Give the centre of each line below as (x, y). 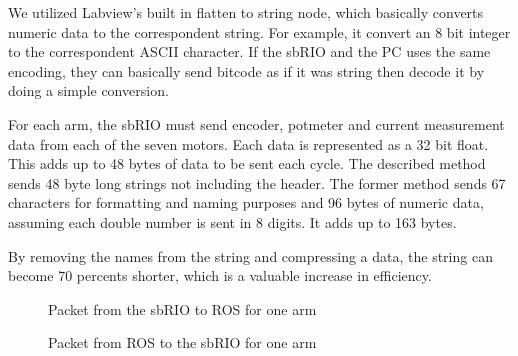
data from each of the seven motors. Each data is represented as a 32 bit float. (248, 143)
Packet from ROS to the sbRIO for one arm (182, 342)
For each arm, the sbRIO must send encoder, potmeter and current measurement (256, 123)
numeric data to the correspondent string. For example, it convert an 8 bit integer (259, 31)
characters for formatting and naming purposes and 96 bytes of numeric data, (246, 202)
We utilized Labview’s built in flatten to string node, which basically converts (246, 12)
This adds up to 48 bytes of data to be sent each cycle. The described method (247, 163)
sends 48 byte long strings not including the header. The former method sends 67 (257, 182)
